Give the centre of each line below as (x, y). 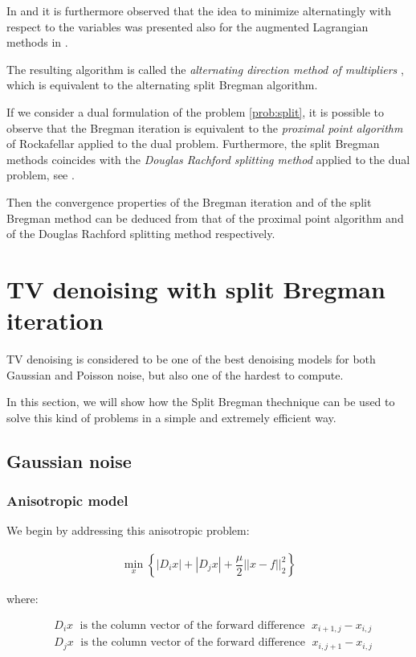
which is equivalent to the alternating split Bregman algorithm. (162, 85)
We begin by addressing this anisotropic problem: (128, 530)
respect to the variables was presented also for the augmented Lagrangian (188, 26)
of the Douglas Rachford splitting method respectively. (141, 234)
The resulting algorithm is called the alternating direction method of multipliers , (205, 69)
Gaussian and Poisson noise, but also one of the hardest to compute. (175, 374)
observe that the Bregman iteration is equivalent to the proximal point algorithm (205, 127)
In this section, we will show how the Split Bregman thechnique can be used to (201, 402)
